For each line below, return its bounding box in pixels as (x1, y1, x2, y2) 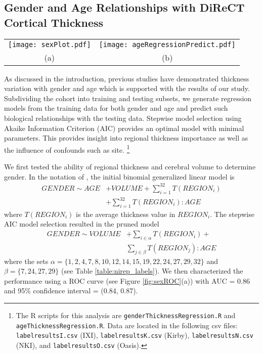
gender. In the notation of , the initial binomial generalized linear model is (4, 171, 235, 182)
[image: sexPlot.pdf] (8, 40, 91, 49)
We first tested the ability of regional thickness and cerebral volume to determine (4, 161, 256, 171)
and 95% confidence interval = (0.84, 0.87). (4, 285, 138, 296)
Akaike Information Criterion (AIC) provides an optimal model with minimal (4, 122, 244, 133)
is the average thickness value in (76, 208, 176, 219)
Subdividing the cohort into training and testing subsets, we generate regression (4, 93, 252, 103)
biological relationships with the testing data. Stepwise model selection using (4, 112, 242, 123)
